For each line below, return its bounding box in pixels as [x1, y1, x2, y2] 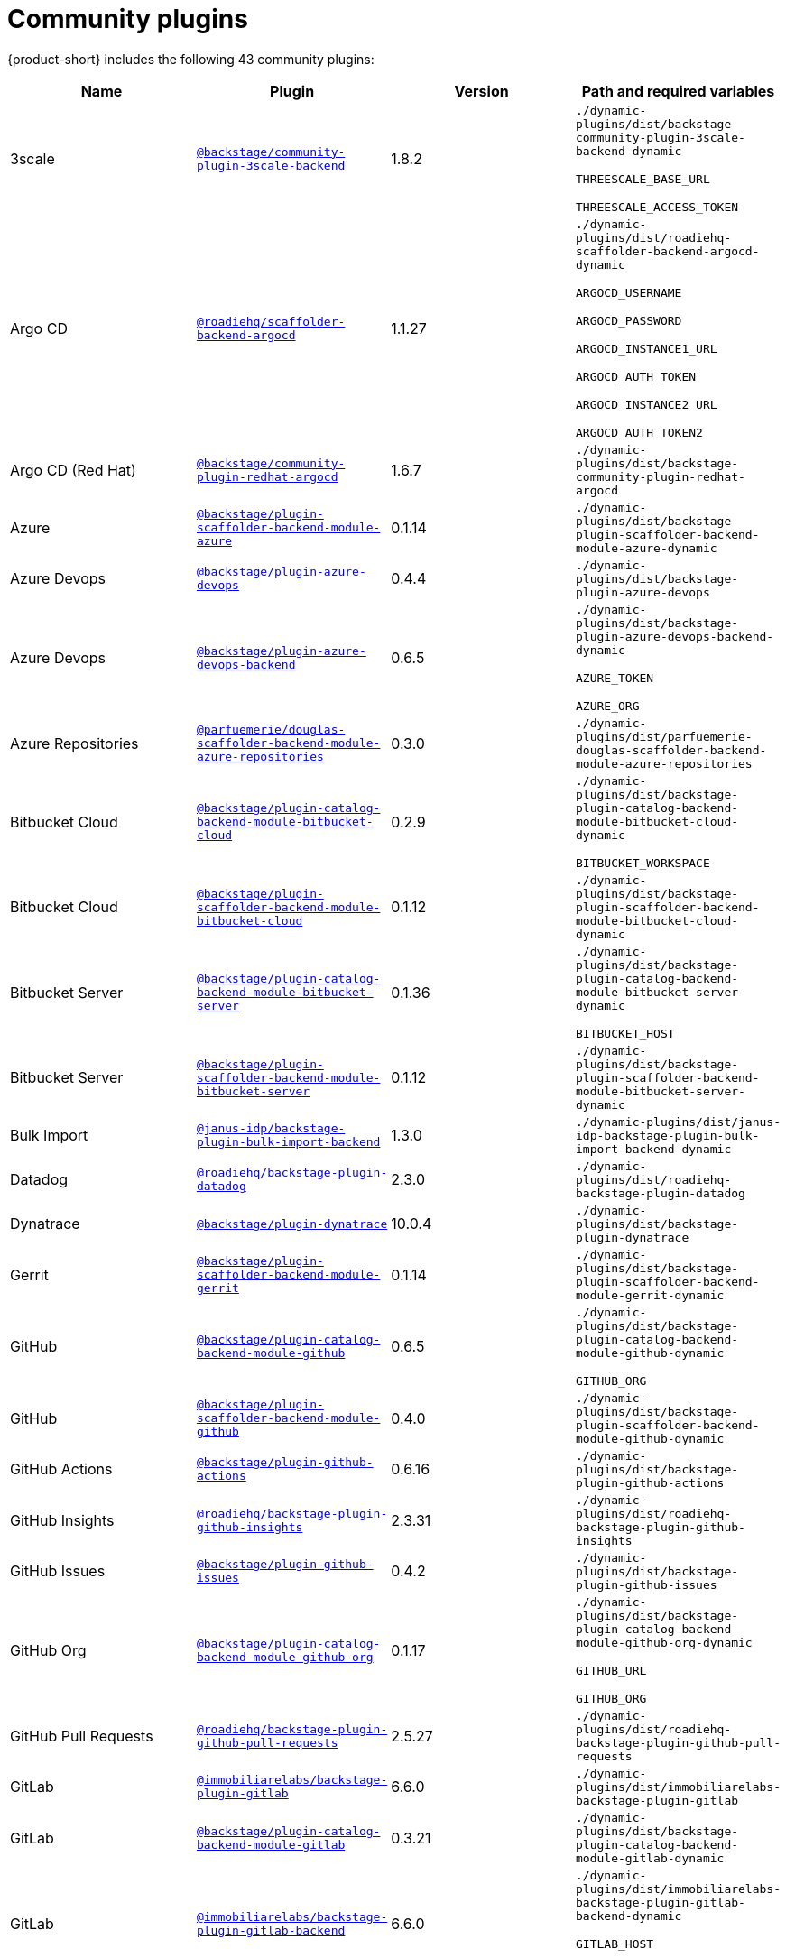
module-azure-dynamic [576, 540, 717, 555]
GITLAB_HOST [576, 1936, 654, 1951]
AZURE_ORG [576, 698, 640, 713]
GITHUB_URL [576, 1663, 647, 1677]
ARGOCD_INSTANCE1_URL [576, 341, 717, 356]
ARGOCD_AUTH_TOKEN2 [576, 425, 703, 439]
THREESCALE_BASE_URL [576, 171, 710, 186]
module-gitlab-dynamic [576, 1851, 725, 1865]
